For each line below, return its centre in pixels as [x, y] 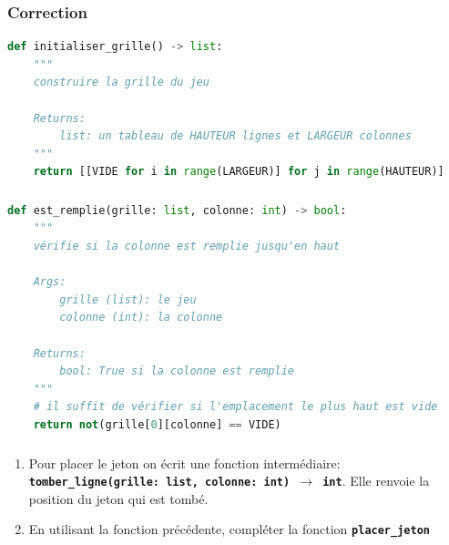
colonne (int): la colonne [141, 318]
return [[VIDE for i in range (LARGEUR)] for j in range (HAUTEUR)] [239, 172]
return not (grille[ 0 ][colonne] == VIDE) [157, 425]
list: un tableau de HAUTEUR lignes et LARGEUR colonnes [235, 136]
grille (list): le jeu [128, 299]
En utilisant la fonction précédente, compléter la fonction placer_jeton [229, 529]
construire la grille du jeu [121, 82]
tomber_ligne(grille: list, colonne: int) [159, 483]
